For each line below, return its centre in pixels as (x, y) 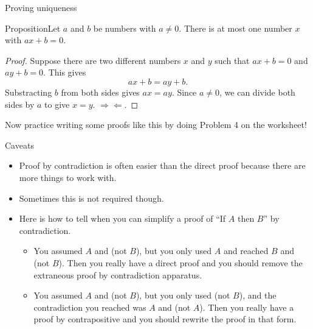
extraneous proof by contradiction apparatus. (118, 274)
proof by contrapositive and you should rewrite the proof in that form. (165, 319)
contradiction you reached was (90, 307)
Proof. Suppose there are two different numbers (93, 60)
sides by (20, 104)
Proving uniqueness (41, 7)
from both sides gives (100, 92)
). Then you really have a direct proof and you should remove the (181, 262)
